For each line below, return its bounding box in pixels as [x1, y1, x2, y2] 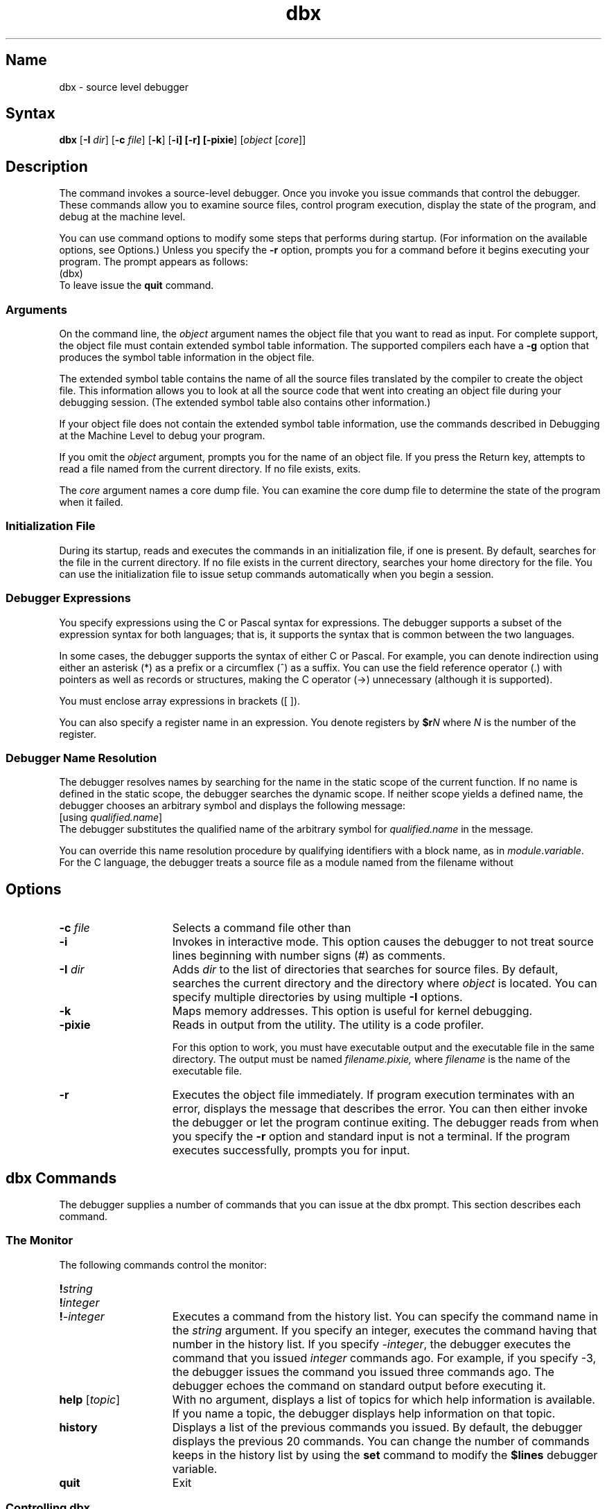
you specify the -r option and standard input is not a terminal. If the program [172, 1129, 570, 1144]
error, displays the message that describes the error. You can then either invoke [172, 1102, 588, 1116]
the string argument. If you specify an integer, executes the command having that [172, 1323, 597, 1337]
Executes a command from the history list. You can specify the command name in [172, 1309, 599, 1323]
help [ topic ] [59, 1392, 121, 1406]
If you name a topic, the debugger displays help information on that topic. [172, 1406, 556, 1420]
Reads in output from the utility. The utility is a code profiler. [172, 1018, 484, 1032]
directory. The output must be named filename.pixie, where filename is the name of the [172, 1053, 571, 1066]
